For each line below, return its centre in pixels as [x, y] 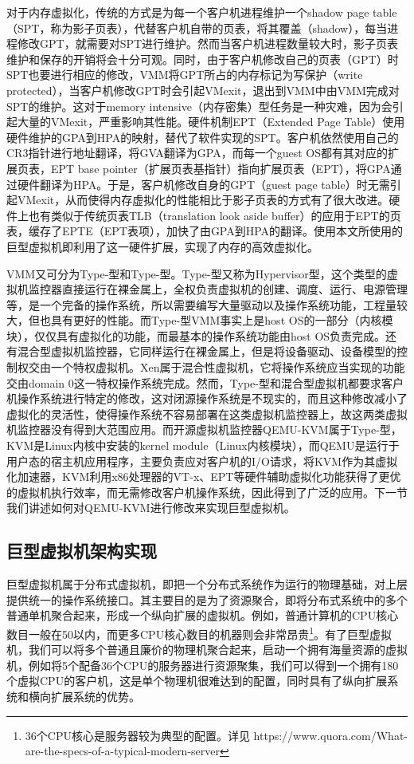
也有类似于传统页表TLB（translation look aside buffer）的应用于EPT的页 [215, 215]
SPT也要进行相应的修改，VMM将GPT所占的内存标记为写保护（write [185, 75]
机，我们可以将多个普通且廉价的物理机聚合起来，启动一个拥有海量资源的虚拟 [207, 650]
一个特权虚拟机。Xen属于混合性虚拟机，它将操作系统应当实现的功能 [228, 367]
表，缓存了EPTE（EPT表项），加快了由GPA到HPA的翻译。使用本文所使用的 [205, 231]
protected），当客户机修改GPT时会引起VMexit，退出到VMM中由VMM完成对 [203, 90]
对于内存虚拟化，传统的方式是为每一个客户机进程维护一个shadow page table [202, 12]
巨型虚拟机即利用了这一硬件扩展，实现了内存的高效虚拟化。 [162, 246]
